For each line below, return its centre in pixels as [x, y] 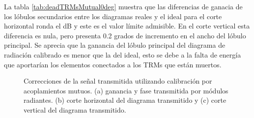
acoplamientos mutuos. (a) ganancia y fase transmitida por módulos [126, 90]
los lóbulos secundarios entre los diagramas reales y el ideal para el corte [113, 16]
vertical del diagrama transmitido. [75, 109]
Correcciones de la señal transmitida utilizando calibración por [118, 81]
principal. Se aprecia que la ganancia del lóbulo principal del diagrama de [115, 45]
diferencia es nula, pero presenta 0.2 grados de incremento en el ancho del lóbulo [125, 35]
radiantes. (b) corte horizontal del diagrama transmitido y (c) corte [125, 100]
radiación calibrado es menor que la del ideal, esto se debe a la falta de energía [123, 54]
